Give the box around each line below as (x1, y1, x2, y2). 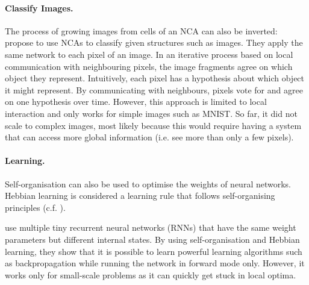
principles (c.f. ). (5, 201, 66, 213)
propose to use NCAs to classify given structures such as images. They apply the (5, 36, 303, 49)
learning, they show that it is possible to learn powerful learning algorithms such (5, 245, 302, 257)
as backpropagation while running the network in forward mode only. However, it (5, 257, 305, 269)
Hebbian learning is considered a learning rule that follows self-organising (5, 189, 275, 202)
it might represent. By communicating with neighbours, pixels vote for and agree (5, 83, 303, 96)
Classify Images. (5, 1, 73, 14)
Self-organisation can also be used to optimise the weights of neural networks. (5, 177, 292, 190)
